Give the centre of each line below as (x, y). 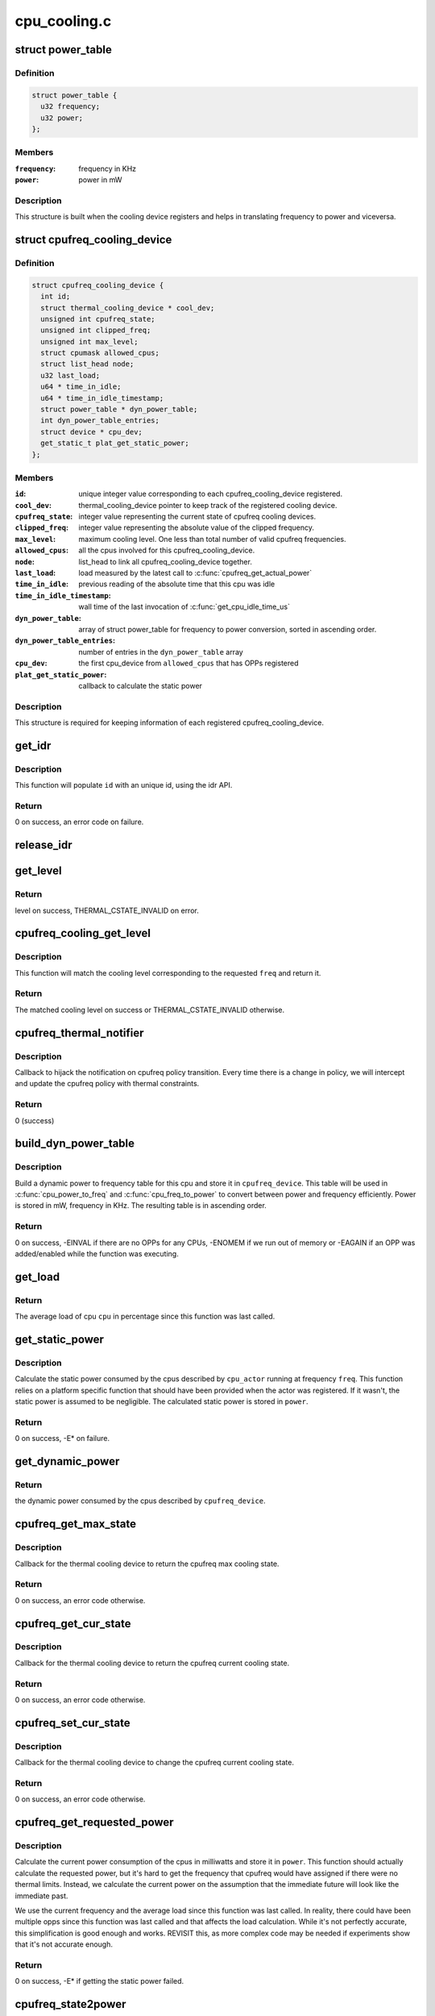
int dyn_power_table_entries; (100, 421)
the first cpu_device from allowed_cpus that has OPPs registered (188, 663)
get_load (37, 1277)
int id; (56, 297)
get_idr (33, 746)
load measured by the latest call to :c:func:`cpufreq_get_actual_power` (195, 573)
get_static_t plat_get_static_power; (115, 443)
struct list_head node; (87, 364)
